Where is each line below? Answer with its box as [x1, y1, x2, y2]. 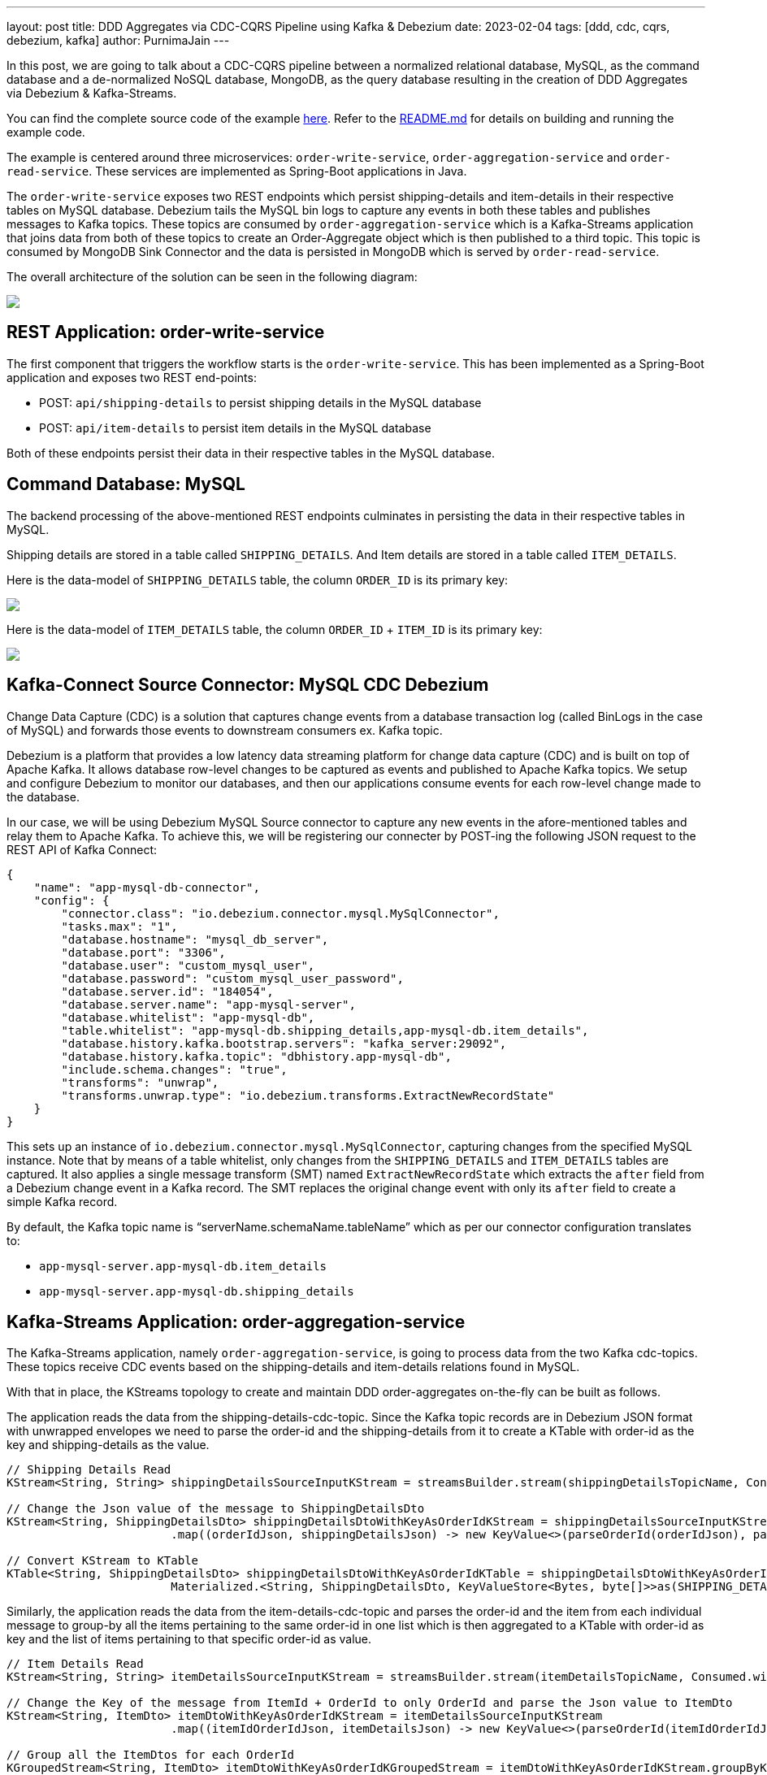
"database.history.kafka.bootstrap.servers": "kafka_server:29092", [61, 1036, 507, 1050]
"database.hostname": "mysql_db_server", [61, 932, 329, 946]
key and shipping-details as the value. [6, 1438, 210, 1452]
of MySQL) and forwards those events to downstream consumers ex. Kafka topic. [6, 723, 443, 737]
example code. [6, 125, 85, 139]
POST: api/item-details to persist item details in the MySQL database [39, 420, 431, 435]
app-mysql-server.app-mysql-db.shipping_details [39, 1284, 354, 1298]
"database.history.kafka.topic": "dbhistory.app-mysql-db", [61, 1049, 452, 1063]
